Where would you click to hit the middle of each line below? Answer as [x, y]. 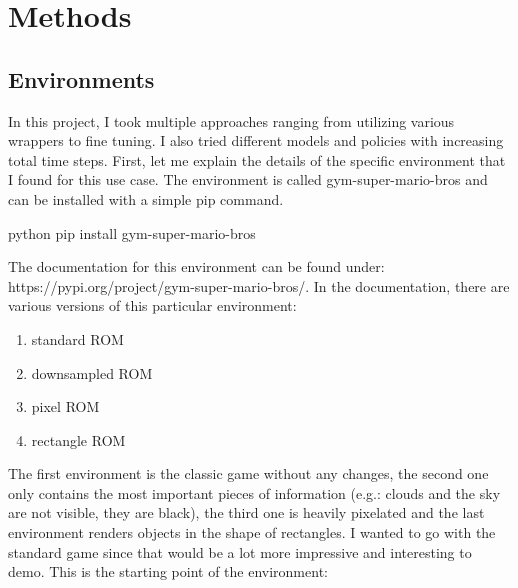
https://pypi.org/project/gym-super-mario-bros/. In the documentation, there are [259, 285]
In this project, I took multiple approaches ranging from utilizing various [231, 120]
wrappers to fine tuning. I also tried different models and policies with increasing [256, 140]
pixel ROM [65, 406]
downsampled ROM [92, 372]
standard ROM [77, 338]
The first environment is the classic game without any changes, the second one [248, 473]
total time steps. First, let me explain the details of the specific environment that [257, 159]
